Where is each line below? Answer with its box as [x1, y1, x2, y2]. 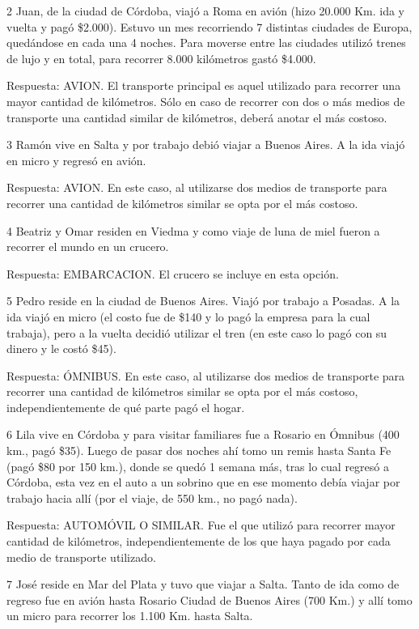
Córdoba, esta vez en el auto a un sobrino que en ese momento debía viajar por [6, 474, 400, 491]
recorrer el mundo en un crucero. [6, 238, 169, 255]
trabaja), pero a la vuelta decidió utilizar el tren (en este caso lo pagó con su [6, 324, 387, 341]
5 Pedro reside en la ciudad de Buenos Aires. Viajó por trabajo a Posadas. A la [6, 292, 400, 309]
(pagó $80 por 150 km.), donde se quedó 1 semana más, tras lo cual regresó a [6, 457, 389, 474]
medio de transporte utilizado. [6, 548, 156, 565]
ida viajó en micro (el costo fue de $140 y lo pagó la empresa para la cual [6, 308, 370, 325]
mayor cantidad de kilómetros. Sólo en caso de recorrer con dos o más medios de [6, 92, 405, 109]
